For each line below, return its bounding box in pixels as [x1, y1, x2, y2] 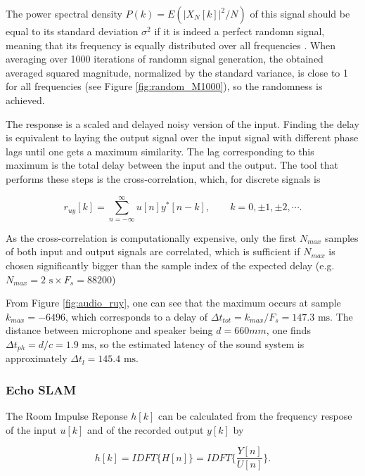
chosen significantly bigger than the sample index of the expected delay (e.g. [6, 257, 335, 272]
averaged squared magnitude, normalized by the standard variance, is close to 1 [6, 65, 348, 79]
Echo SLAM [6, 380, 77, 398]
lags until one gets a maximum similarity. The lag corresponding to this [6, 143, 314, 158]
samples [324, 230, 359, 245]
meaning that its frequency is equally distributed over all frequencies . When [6, 37, 336, 52]
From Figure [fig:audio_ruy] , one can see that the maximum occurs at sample [6, 295, 341, 310]
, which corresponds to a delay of [65, 309, 208, 323]
